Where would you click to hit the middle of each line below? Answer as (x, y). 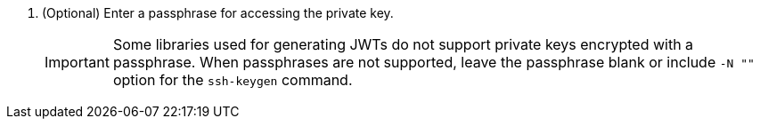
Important (77, 62)
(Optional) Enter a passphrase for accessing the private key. (218, 13)
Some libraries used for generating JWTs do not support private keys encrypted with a (403, 44)
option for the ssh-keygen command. (233, 80)
